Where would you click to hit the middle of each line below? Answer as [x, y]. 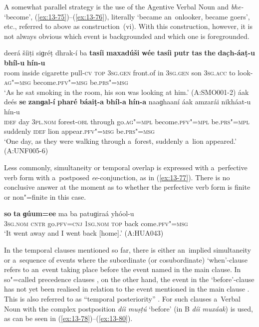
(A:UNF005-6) [26, 151]
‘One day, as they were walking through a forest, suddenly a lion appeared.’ [120, 141]
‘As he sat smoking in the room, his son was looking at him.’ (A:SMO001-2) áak [127, 92]
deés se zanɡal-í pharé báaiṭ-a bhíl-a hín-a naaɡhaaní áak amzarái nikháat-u [128, 102]
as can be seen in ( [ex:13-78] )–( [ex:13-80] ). [68, 318]
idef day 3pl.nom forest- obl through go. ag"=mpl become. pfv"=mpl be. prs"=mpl [127, 121]
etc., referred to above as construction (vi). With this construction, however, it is [129, 26]
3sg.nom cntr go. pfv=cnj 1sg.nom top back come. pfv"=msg [96, 223]
